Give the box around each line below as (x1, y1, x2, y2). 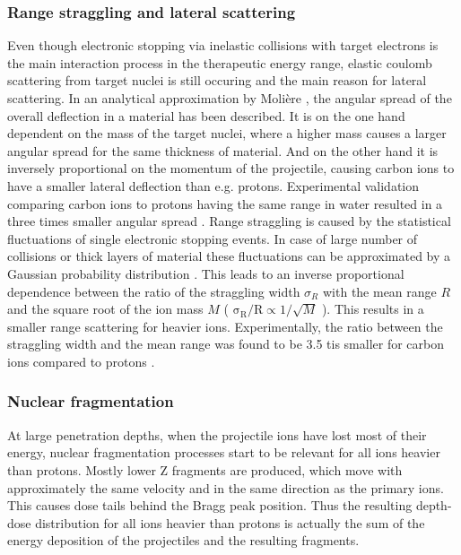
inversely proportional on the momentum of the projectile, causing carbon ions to (7, 159, 455, 178)
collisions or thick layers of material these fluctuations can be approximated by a (7, 247, 451, 265)
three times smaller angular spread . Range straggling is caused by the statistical (7, 212, 451, 230)
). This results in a (321, 299, 424, 318)
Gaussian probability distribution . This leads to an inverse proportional (7, 264, 404, 282)
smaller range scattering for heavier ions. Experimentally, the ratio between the (7, 317, 443, 335)
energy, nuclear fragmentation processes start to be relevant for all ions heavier (7, 443, 440, 462)
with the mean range (322, 282, 437, 300)
